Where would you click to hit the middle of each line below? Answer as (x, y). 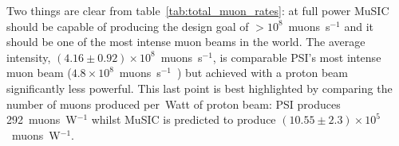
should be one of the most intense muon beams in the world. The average (186, 42)
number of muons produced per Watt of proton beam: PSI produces (174, 104)
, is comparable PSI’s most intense (297, 57)
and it (359, 26)
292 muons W (42, 119)
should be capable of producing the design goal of (128, 26)
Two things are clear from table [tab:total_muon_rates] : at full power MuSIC (198, 10)
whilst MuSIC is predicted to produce (184, 119)
